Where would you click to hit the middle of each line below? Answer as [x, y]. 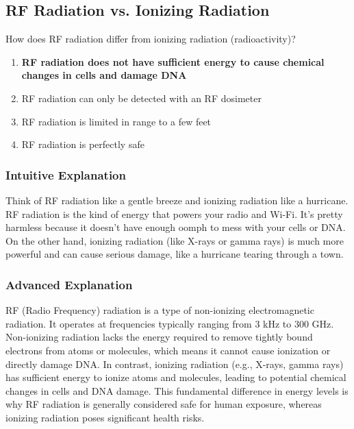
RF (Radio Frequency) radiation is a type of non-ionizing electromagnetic [160, 310]
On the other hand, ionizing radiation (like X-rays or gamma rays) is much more [175, 240]
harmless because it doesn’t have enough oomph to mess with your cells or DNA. [176, 227]
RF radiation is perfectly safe [83, 144]
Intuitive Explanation [66, 174]
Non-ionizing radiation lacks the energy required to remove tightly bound [159, 337]
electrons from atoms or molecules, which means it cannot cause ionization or [168, 350]
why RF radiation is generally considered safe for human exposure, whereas [164, 404]
